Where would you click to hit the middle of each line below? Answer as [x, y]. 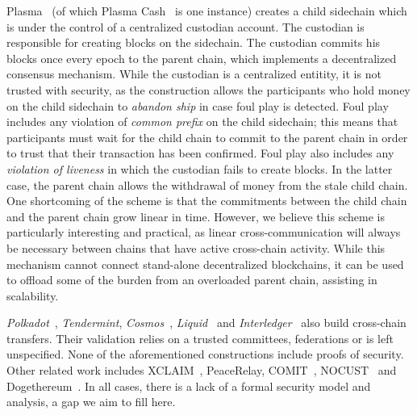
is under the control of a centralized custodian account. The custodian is [186, 26]
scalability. [33, 295]
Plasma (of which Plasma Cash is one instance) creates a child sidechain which [207, 10]
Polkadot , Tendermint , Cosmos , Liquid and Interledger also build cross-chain [206, 323]
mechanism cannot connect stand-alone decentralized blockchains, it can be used [205, 264]
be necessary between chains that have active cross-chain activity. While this [196, 247]
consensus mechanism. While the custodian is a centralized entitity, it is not [194, 74]
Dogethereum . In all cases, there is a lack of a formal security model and [189, 386]
